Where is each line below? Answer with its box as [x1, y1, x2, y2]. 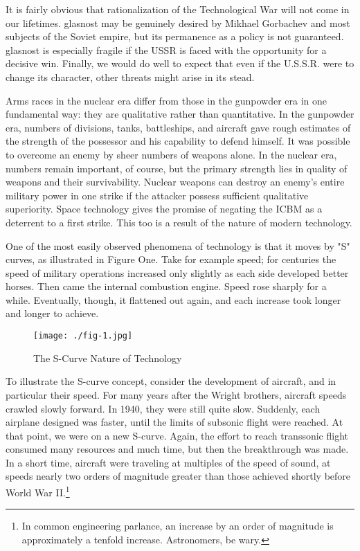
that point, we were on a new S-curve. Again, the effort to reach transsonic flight [6, 428, 348, 442]
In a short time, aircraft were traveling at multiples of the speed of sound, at [6, 455, 331, 469]
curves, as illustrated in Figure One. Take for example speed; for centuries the [6, 252, 336, 267]
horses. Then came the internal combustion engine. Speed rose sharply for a [6, 279, 327, 293]
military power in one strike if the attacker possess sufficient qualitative [6, 188, 309, 202]
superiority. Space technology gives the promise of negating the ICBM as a [6, 201, 323, 216]
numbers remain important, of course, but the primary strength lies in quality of [6, 161, 348, 175]
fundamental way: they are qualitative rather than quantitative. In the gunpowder [6, 107, 354, 121]
